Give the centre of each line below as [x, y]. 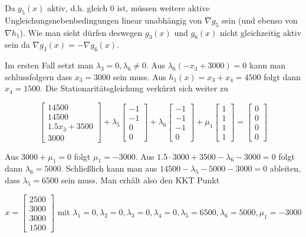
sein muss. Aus [139, 76]
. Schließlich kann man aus [109, 168]
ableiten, [285, 168]
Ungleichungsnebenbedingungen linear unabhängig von [103, 20]
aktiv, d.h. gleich [77, 8]
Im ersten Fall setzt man [49, 65]
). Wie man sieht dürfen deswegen [81, 32]
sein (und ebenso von [260, 20]
